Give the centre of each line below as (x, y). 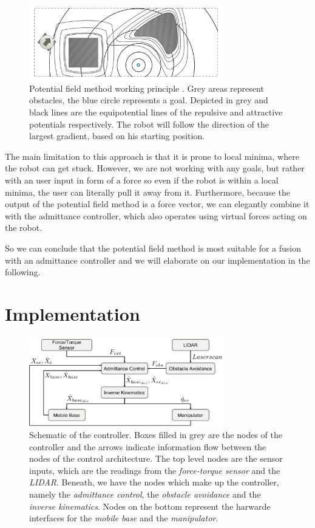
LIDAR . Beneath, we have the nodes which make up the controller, (154, 482)
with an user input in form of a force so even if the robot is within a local (142, 180)
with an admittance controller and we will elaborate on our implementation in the (157, 260)
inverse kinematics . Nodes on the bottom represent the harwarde (150, 506)
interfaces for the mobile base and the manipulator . (124, 518)
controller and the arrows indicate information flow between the (148, 446)
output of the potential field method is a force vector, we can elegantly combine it (157, 204)
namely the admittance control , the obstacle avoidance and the (145, 494)
